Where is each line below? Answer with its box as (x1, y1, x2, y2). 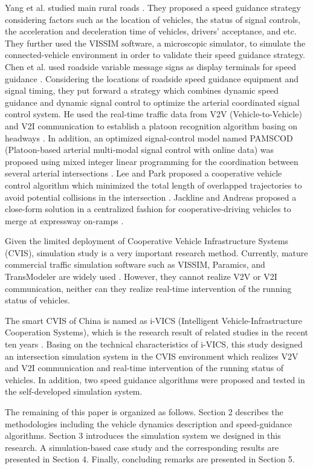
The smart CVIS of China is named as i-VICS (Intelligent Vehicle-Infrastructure (5, 314, 303, 326)
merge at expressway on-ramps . (5, 214, 124, 227)
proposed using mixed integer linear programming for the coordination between (5, 155, 298, 167)
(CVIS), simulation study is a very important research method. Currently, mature (5, 246, 308, 259)
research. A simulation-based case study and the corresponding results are (5, 441, 279, 453)
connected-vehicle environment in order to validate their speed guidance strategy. (5, 48, 305, 61)
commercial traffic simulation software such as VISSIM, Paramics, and (5, 258, 265, 271)
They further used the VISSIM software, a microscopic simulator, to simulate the (5, 36, 306, 49)
